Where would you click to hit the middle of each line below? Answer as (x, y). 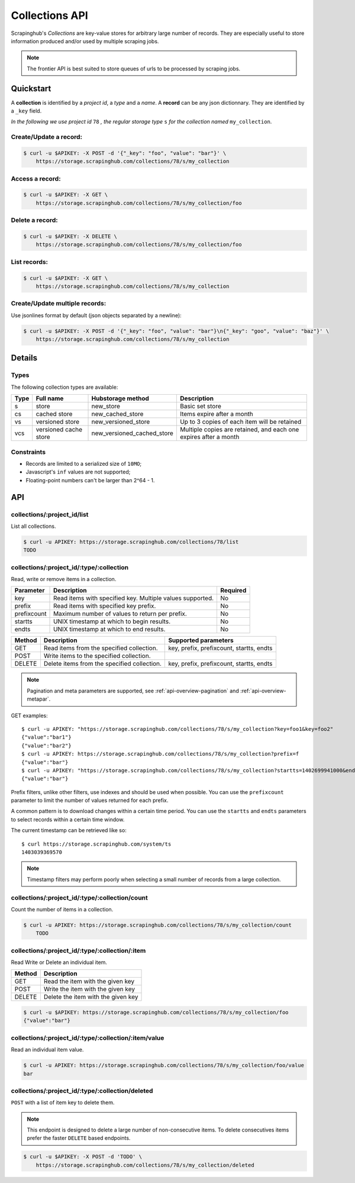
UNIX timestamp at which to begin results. (112, 621)
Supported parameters (201, 640)
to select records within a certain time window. (68, 819)
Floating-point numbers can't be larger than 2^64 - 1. (90, 480)
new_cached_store (117, 414)
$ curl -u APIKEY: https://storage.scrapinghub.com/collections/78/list (131, 542)
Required (233, 591)
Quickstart (31, 88)
